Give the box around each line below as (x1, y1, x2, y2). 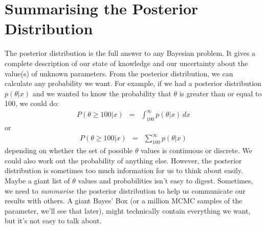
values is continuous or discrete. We (141, 145, 252, 156)
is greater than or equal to (179, 88, 262, 98)
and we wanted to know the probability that (32, 88, 171, 98)
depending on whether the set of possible (5, 145, 133, 156)
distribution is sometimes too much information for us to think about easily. (5, 165, 243, 176)
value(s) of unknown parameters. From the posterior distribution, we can (5, 68, 233, 78)
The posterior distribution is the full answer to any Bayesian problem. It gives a (5, 48, 256, 58)
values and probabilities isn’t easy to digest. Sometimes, (78, 175, 253, 185)
